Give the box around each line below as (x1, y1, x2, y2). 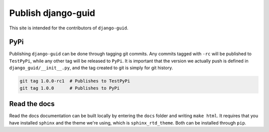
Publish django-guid (9, 7, 96, 18)
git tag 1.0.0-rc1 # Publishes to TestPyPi (19, 78, 131, 84)
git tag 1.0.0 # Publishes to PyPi (19, 85, 120, 91)
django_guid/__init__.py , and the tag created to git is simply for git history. (9, 65, 173, 71)
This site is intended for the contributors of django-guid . (9, 25, 129, 31)
